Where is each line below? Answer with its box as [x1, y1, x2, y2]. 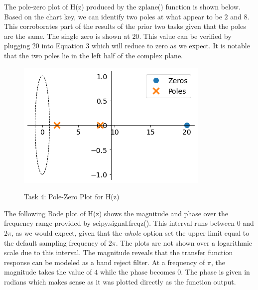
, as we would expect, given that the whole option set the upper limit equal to [11, 227, 250, 238]
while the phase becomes [100, 267, 175, 277]
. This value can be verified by [139, 30, 232, 41]
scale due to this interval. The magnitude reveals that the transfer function [4, 247, 233, 258]
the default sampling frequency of [4, 237, 107, 248]
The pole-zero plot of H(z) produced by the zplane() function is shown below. [4, 1, 241, 11]
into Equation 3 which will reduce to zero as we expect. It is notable [41, 40, 250, 51]
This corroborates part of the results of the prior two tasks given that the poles [4, 21, 246, 31]
